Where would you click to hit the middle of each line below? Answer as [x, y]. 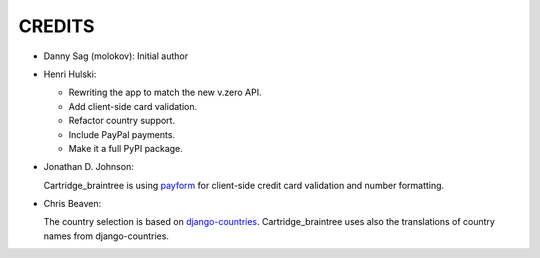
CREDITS [56, 26]
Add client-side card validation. [133, 106]
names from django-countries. [106, 236]
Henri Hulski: [70, 74]
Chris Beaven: [72, 204]
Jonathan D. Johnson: [88, 167]
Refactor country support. [121, 121]
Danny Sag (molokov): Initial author [116, 56]
